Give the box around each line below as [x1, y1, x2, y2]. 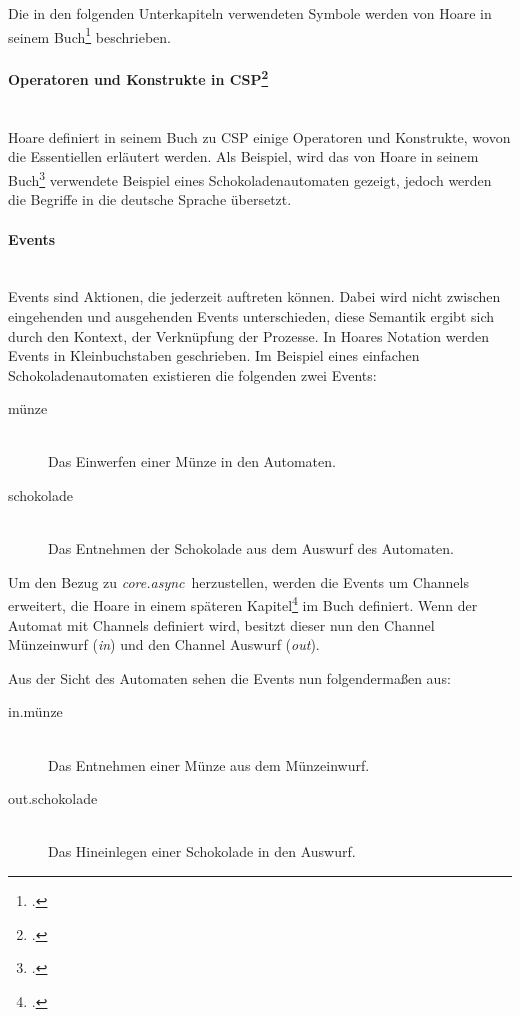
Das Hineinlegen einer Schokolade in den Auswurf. [48, 841, 356, 862]
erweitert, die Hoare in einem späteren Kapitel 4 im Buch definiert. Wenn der [8, 592, 478, 616]
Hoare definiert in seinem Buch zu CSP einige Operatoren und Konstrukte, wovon [8, 126, 511, 147]
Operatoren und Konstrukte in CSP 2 [8, 66, 269, 90]
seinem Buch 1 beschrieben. [8, 23, 171, 47]
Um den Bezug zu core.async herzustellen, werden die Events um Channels [8, 571, 469, 592]
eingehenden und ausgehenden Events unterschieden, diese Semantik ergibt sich [8, 305, 494, 326]
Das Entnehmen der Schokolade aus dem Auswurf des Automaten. [48, 538, 454, 559]
